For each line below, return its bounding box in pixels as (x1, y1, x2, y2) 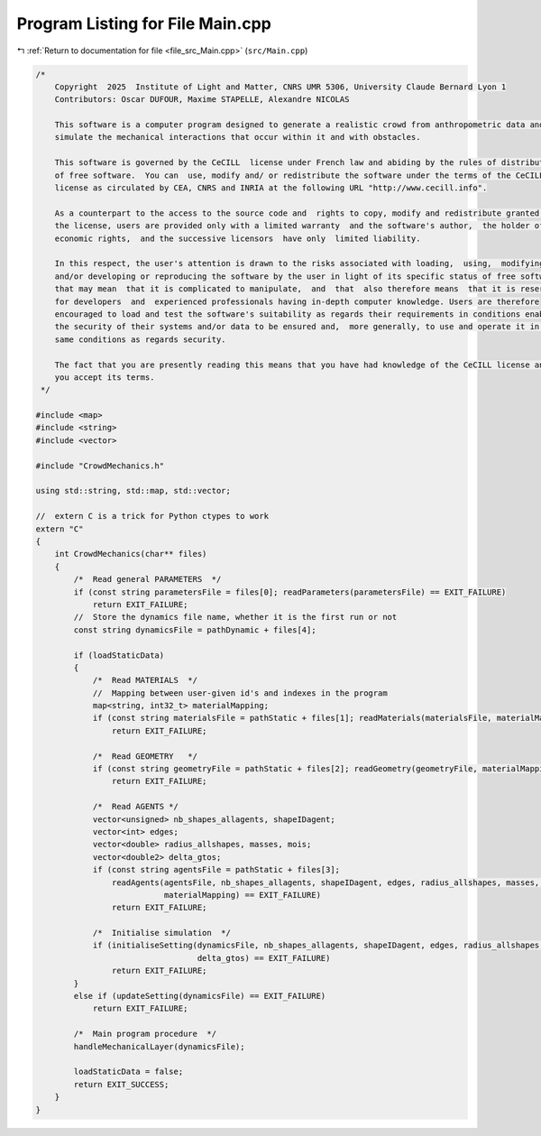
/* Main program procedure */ (73, 1029, 216, 1039)
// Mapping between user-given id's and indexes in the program (92, 688, 388, 698)
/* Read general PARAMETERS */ (73, 574, 222, 585)
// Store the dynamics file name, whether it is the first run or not (73, 612, 398, 623)
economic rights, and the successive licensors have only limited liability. (54, 233, 421, 244)
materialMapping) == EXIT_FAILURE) (163, 890, 322, 900)
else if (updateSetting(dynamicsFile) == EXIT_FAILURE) (73, 991, 326, 1002)
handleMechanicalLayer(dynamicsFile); (73, 1041, 245, 1051)
